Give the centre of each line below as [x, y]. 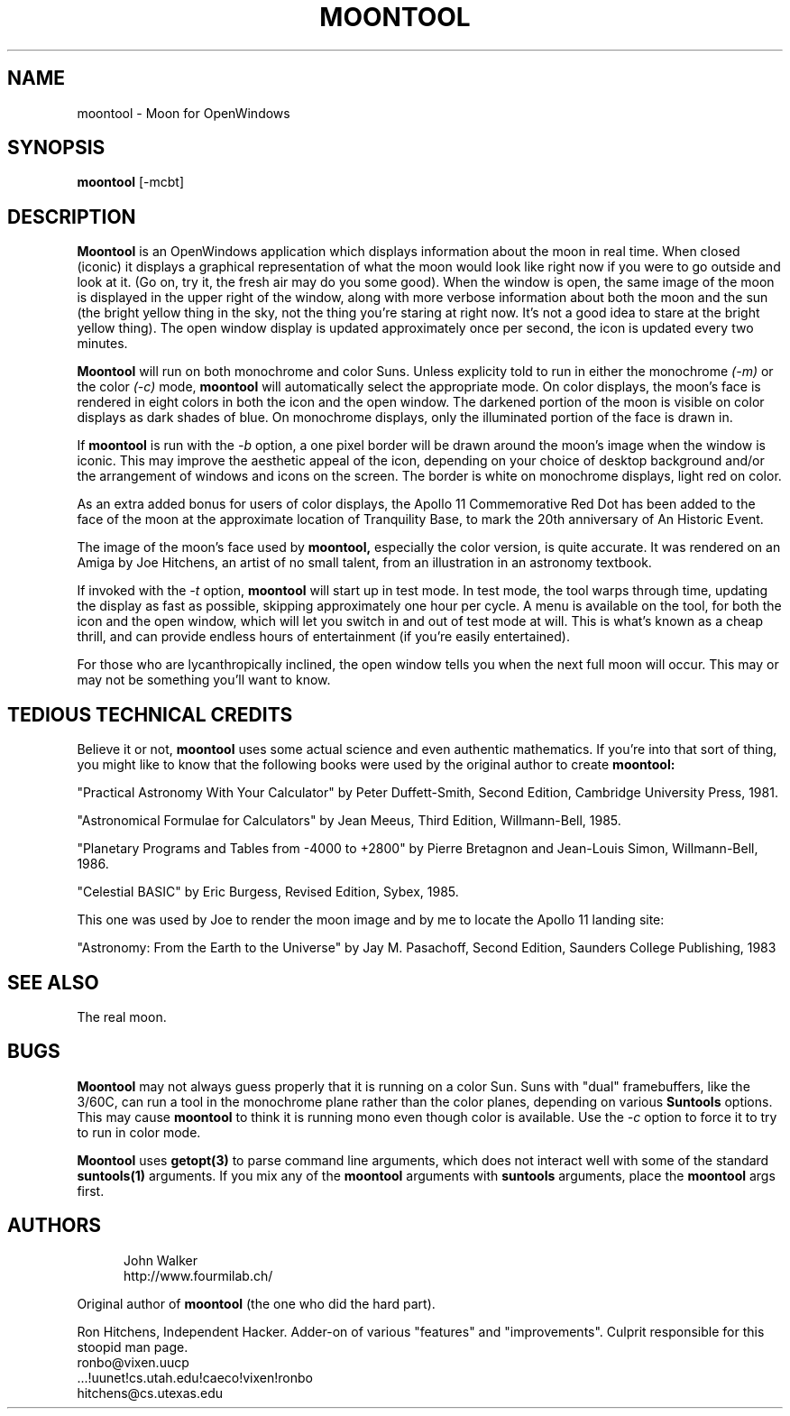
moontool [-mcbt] [131, 182]
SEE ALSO [53, 982]
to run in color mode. [139, 1132]
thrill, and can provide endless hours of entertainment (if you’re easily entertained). [323, 637]
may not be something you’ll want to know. [204, 680]
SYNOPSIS [56, 148]
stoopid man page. [133, 1347]
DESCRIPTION [72, 216]
